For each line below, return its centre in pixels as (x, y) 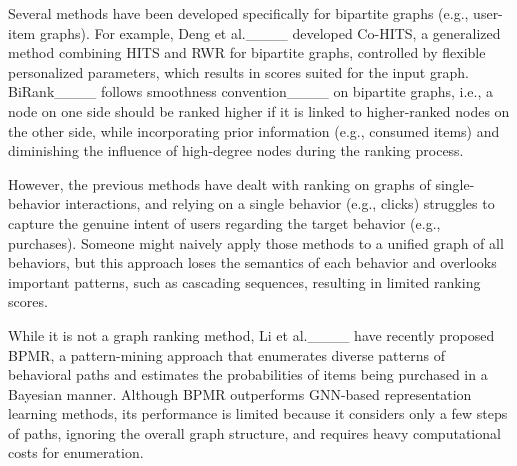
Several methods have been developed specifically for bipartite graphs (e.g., (238, 13)
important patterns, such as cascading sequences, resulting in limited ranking (244, 281)
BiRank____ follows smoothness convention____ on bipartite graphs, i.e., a (251, 91)
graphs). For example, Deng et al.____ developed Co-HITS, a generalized (270, 32)
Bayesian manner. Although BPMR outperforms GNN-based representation (240, 393)
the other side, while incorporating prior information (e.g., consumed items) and (254, 130)
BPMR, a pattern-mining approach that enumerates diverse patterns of (226, 354)
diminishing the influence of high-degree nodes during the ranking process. (236, 150)
